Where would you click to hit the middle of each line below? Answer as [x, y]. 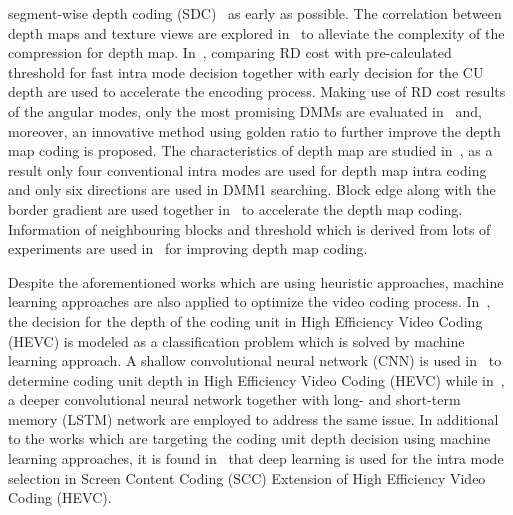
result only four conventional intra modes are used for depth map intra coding [247, 169]
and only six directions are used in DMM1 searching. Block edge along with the [252, 189]
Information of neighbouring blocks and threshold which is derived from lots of [249, 228]
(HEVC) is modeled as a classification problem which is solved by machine [236, 340]
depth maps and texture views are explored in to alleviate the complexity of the [256, 32]
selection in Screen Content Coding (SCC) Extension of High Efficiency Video [247, 477]
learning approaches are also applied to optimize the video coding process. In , [249, 301]
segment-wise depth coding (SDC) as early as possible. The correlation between [255, 13]
